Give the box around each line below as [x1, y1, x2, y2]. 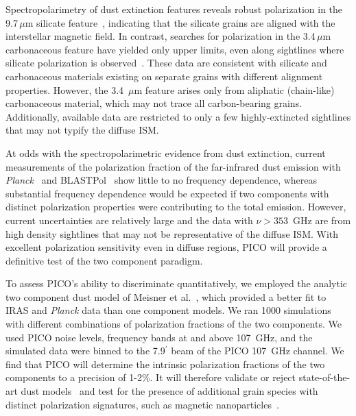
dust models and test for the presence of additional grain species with [21, 384, 318, 398]
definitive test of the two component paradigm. [5, 253, 203, 267]
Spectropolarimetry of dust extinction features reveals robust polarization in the [5, 2, 343, 16]
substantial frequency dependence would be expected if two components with [5, 186, 329, 200]
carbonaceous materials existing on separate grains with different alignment [5, 69, 323, 83]
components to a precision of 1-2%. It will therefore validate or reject [5, 370, 296, 384]
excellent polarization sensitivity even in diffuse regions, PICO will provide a [5, 240, 327, 254]
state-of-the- [298, 370, 351, 384]
